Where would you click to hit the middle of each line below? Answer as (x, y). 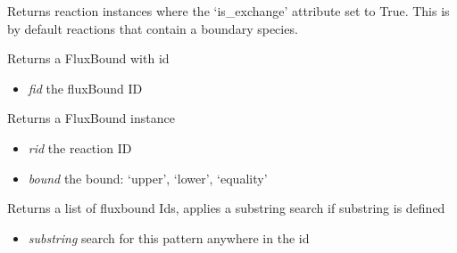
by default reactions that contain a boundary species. (153, 28)
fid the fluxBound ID (85, 88)
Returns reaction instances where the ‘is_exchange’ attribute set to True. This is (228, 11)
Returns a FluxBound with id (88, 58)
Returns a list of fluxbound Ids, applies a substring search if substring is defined (226, 208)
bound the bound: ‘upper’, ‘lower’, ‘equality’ (148, 178)
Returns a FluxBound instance (91, 118)
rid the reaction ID (80, 147)
